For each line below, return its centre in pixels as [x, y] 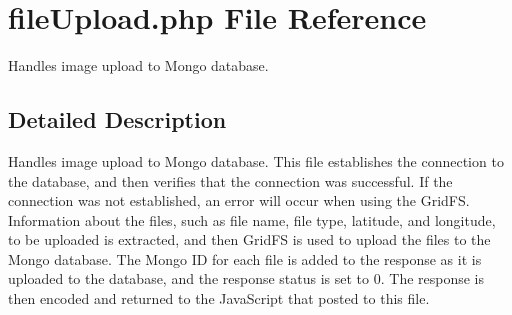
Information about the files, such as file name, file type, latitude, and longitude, [252, 219]
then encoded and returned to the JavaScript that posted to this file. [219, 298]
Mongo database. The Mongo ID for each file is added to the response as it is [245, 258]
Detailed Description [117, 119]
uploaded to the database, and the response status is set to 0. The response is [246, 278]
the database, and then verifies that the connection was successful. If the [230, 180]
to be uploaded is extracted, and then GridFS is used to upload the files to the [249, 239]
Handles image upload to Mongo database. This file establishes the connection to [256, 160]
